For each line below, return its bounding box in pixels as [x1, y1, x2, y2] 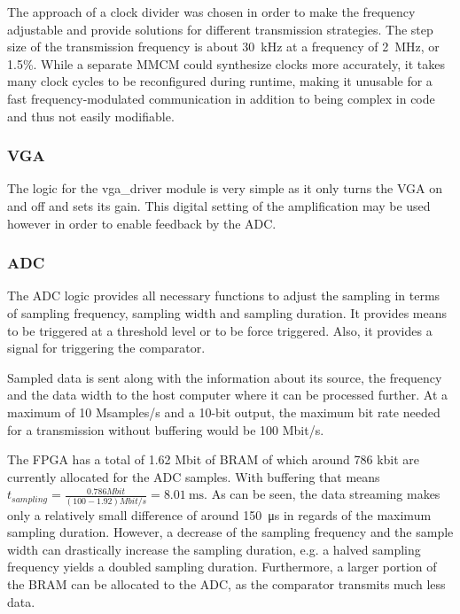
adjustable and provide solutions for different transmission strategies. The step [7, 19, 433, 38]
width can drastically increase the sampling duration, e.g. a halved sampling [7, 540, 421, 558]
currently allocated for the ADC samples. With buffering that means [7, 467, 380, 486]
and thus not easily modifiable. [7, 106, 175, 125]
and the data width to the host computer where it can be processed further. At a [7, 385, 448, 404]
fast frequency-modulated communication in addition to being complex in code [7, 89, 435, 107]
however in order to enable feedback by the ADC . [7, 214, 277, 232]
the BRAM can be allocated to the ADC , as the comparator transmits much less [7, 575, 446, 594]
